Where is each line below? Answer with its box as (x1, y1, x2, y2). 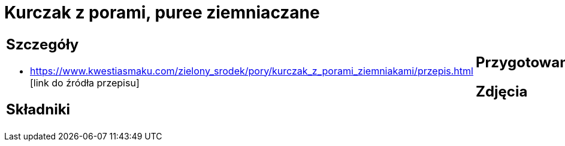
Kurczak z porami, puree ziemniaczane (4, 2, 320, 23)
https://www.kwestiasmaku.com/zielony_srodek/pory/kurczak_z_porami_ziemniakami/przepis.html (30, 64, 473, 77)
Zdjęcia (475, 82, 528, 100)
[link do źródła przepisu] (30, 76, 140, 89)
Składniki (6, 100, 71, 118)
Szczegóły (6, 35, 79, 53)
